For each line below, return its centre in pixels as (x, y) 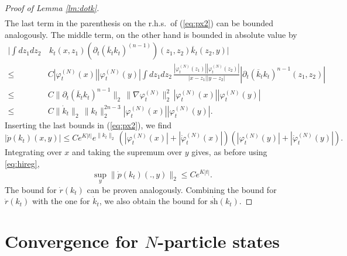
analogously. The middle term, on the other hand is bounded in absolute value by (151, 34)
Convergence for (72, 241)
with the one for (61, 201)
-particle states (219, 241)
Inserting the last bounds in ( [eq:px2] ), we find (88, 125)
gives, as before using (229, 152)
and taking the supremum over (127, 152)
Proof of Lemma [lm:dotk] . (52, 8)
